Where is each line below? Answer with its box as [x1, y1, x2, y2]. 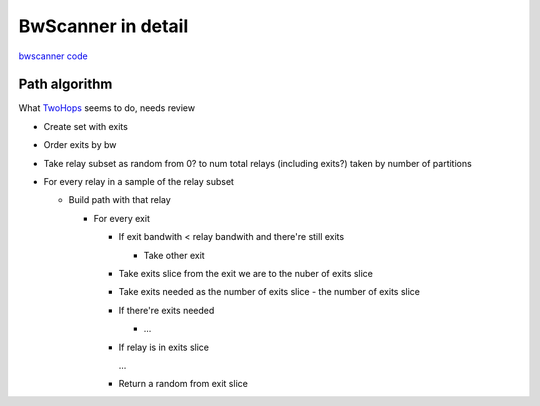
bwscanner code [18, 50, 89, 62]
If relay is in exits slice [118, 341, 210, 353]
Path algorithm [18, 76, 113, 93]
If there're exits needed [118, 304, 215, 316]
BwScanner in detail [18, 15, 189, 37]
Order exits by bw [43, 139, 117, 151]
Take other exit [143, 249, 205, 261]
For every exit [93, 212, 150, 224]
